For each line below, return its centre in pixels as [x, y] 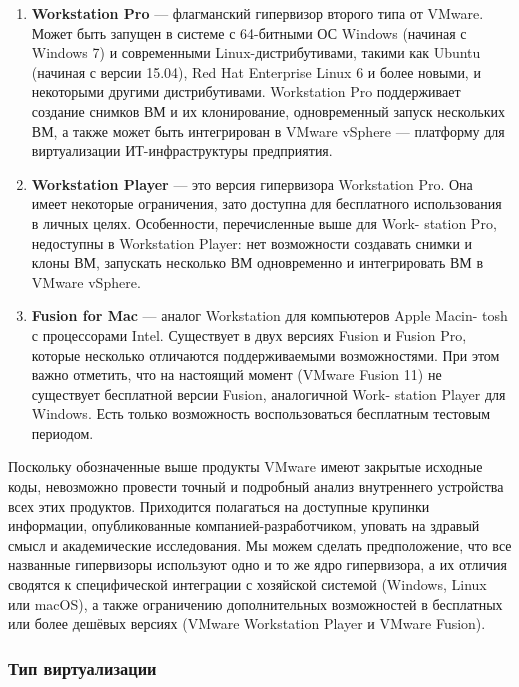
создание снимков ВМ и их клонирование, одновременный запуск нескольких [268, 110]
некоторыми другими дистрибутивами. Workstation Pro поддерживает [246, 91]
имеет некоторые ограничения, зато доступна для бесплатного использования [266, 203]
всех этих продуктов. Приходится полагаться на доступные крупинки [219, 505]
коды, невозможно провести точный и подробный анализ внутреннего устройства [256, 486]
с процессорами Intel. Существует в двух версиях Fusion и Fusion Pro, [249, 334]
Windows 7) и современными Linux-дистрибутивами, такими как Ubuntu [256, 52]
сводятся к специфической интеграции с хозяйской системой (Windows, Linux [247, 584]
